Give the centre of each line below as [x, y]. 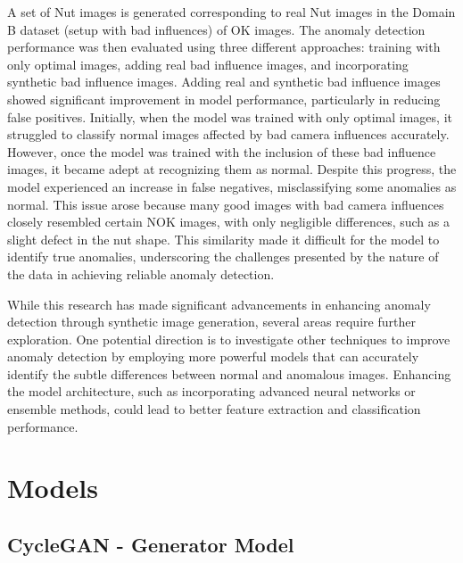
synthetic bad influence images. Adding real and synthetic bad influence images [224, 82]
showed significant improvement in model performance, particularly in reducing [224, 99]
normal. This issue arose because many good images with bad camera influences [226, 204]
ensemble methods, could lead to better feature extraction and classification [214, 409]
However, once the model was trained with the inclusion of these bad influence [222, 151]
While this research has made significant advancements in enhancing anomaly [219, 304]
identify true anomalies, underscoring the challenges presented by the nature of [223, 257]
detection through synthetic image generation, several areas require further [211, 322]
